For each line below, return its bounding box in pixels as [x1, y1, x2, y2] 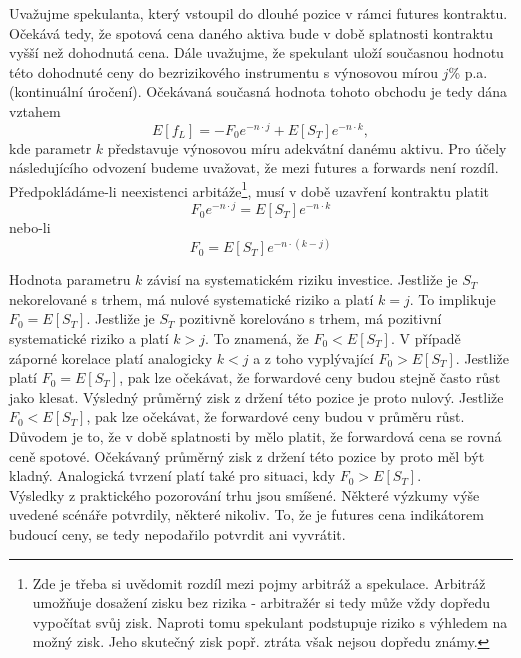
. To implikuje [409, 288, 496, 309]
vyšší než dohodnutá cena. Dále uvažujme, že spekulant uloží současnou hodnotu [9, 42, 504, 63]
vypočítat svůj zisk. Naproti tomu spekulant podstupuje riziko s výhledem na [32, 611, 508, 632]
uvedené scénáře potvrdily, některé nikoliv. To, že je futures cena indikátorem [9, 504, 484, 525]
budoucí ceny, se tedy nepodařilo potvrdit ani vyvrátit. [9, 523, 346, 544]
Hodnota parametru [9, 269, 131, 290]
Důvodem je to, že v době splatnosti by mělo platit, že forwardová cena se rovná [9, 426, 502, 446]
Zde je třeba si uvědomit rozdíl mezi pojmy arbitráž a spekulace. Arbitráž [32, 572, 486, 593]
